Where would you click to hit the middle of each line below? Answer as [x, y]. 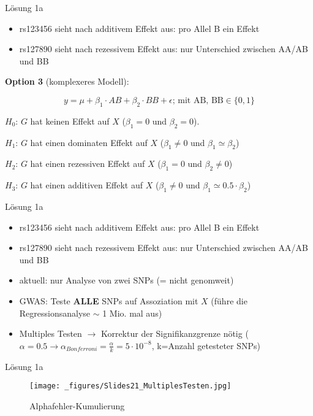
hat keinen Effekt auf [70, 121]
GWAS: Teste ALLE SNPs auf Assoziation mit [109, 300]
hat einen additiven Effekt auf [86, 185]
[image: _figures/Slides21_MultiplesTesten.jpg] [130, 386]
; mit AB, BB [198, 100]
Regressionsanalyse [55, 313]
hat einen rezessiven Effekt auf [88, 164]
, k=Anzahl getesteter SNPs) [206, 345]
